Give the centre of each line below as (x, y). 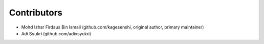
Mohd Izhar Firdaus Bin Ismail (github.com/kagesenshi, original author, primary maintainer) (113, 27)
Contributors (36, 13)
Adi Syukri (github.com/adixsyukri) (56, 33)
